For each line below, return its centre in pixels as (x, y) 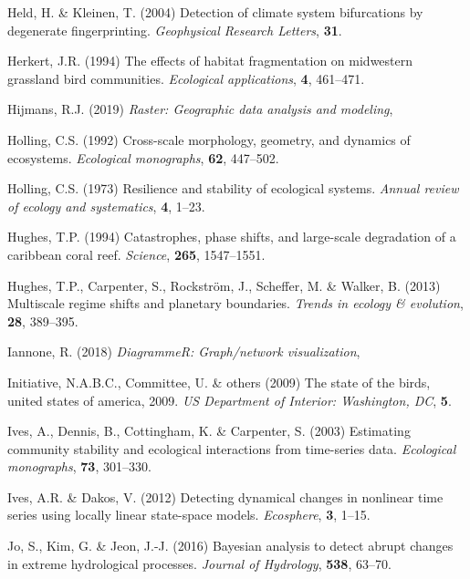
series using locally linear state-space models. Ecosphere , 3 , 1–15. (189, 515)
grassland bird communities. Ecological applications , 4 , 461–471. (186, 78)
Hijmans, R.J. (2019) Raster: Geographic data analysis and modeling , (200, 109)
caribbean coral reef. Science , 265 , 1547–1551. (136, 254)
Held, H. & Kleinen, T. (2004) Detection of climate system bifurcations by (215, 12)
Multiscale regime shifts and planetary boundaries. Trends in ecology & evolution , (235, 303)
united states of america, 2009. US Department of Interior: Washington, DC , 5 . (230, 400)
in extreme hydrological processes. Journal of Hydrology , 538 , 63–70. (199, 563)
